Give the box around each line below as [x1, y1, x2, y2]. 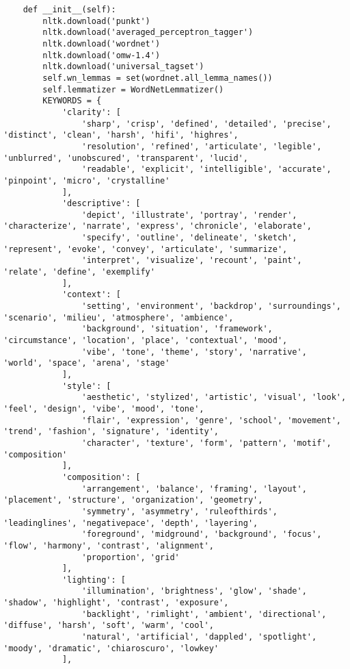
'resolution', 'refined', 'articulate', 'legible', [81, 141, 322, 151]
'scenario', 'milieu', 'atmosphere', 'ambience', [3, 312, 234, 323]
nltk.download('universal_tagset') [42, 62, 204, 72]
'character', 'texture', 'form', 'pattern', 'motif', [81, 438, 332, 448]
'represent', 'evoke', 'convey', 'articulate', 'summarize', [3, 244, 288, 254]
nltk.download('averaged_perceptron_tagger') [42, 27, 254, 38]
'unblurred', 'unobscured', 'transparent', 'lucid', [3, 153, 248, 163]
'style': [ [62, 381, 111, 391]
